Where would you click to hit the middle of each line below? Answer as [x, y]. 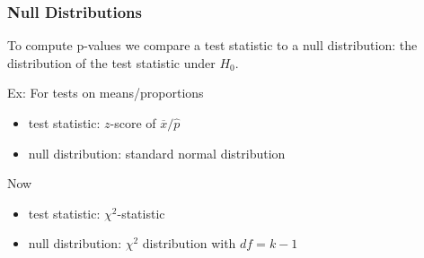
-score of [133, 123]
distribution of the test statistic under [111, 62]
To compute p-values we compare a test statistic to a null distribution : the [212, 45]
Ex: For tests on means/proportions [106, 93]
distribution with [189, 243]
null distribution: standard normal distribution [157, 153]
